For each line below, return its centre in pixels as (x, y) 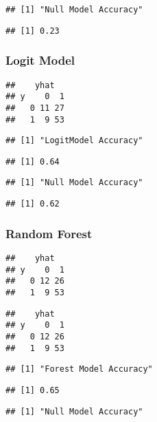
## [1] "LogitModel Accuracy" (74, 141)
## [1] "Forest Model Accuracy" (79, 369)
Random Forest (49, 233)
